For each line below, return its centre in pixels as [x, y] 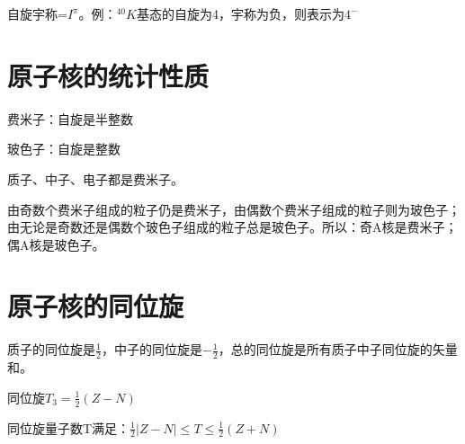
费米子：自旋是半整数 [70, 118]
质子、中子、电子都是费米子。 [95, 178]
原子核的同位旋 [96, 306]
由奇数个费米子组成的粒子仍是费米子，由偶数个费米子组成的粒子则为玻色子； [234, 209]
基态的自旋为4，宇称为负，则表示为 [240, 13]
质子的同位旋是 [51, 349]
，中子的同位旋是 [152, 349]
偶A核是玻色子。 [56, 244]
